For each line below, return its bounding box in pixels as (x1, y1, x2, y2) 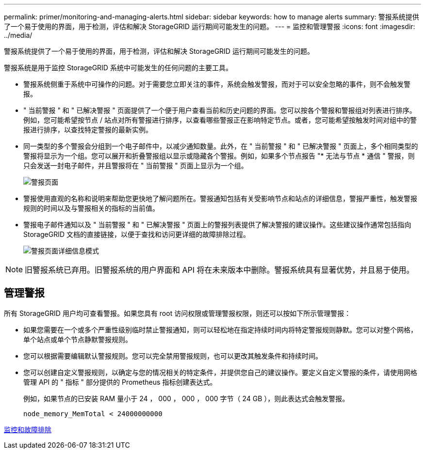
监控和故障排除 (4, 425, 51, 434)
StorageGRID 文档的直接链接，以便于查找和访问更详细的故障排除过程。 (23, 230, 250, 238)
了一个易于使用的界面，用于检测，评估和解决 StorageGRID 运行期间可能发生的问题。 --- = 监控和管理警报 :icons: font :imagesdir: (4, 22, 415, 31)
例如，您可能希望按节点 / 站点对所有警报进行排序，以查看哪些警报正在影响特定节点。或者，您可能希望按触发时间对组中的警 (23, 116, 417, 124)
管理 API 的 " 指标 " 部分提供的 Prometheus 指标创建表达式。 (23, 377, 217, 386)
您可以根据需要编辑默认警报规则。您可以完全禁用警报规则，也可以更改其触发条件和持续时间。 (23, 351, 322, 360)
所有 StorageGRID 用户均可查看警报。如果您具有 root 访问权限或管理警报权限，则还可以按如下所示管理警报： (4, 309, 351, 317)
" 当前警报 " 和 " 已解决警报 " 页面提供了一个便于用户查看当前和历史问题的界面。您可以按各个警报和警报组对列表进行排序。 (23, 106, 416, 114)
